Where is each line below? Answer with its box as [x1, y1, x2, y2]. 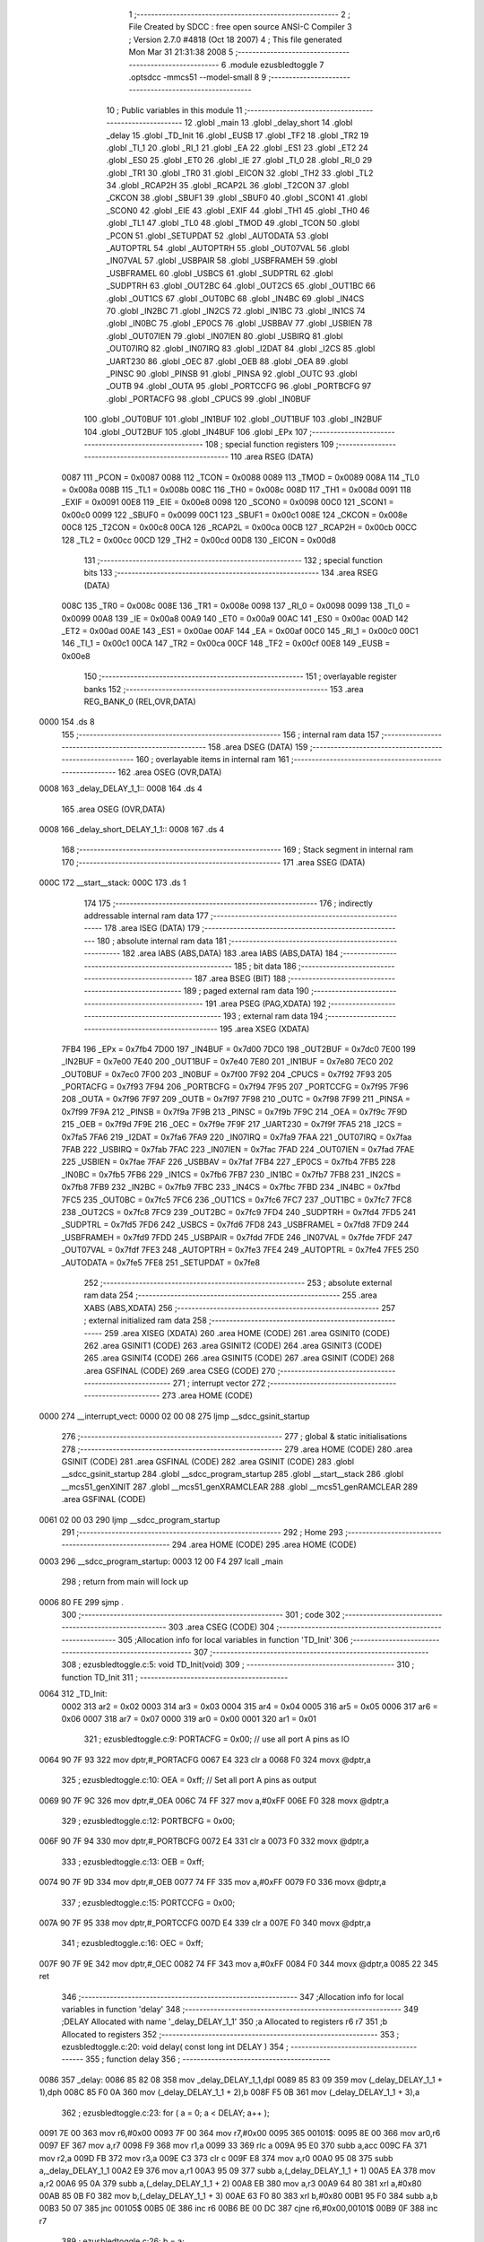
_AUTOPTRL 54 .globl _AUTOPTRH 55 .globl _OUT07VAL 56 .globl [106, 243, 350, 254]
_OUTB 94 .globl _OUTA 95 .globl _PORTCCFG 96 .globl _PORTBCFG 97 [106, 381, 372, 392]
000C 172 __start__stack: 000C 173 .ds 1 [39, 877, 187, 888]
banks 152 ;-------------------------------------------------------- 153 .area [83, 683, 364, 694]
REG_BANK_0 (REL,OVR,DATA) [83, 696, 196, 707]
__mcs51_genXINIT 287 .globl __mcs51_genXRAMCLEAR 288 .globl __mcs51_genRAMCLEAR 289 [61, 1481, 419, 1492]
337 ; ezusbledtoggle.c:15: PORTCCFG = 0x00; [61, 1897, 236, 1907]
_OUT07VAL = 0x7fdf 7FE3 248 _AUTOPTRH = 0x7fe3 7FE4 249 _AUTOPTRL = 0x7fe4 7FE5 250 [61, 1245, 419, 1256]
